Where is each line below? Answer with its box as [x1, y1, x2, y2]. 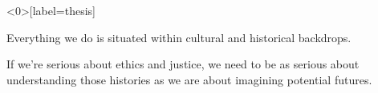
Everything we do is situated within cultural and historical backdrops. [6, 29, 352, 45]
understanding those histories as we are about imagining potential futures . [6, 71, 372, 87]
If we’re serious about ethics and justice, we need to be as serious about [6, 56, 360, 72]
